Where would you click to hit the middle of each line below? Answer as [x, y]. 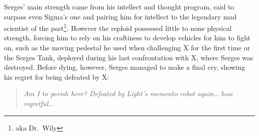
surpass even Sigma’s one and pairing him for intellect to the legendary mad [120, 16]
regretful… [38, 103]
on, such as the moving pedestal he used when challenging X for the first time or [127, 48]
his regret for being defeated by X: [57, 76]
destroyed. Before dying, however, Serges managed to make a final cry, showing [125, 67]
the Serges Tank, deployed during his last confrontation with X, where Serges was [129, 57]
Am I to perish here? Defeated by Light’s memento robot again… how [128, 93]
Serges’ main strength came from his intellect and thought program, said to [119, 6]
